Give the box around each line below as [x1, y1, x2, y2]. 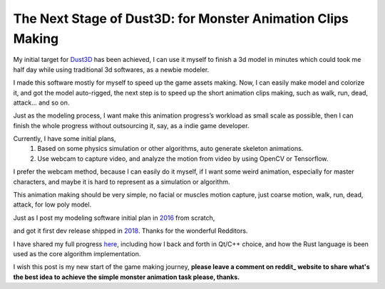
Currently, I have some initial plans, [13, 135, 116, 143]
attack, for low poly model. [13, 200, 92, 209]
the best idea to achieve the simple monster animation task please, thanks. [13, 273, 240, 281]
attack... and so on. [13, 98, 70, 107]
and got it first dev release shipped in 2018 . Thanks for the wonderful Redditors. [13, 226, 248, 235]
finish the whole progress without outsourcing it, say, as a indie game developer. [13, 121, 250, 130]
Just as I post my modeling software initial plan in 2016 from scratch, [13, 214, 215, 222]
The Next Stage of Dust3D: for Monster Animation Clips [13, 11, 349, 26]
